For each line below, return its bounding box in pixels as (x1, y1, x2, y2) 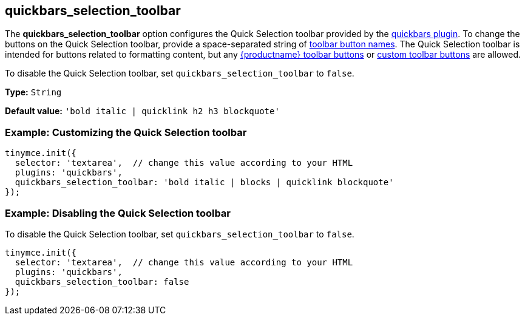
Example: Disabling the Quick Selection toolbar (5, 206, 231, 219)
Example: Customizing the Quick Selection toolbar (5, 126, 247, 138)
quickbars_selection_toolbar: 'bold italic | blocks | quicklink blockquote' (15, 177, 394, 188)
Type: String (5, 87, 62, 98)
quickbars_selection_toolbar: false (15, 276, 189, 287)
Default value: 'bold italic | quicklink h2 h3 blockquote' (5, 106, 280, 117)
